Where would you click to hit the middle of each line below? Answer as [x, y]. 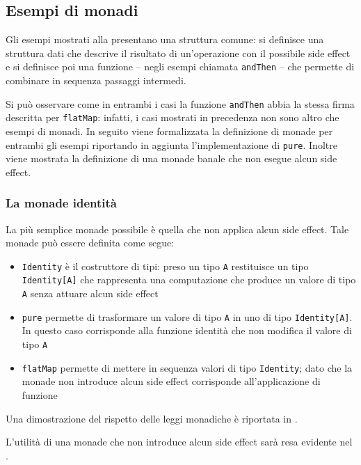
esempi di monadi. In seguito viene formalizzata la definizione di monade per [169, 131]
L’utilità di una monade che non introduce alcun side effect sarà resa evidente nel [179, 442]
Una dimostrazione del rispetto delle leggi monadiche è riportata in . [152, 418]
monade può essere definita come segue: [90, 243]
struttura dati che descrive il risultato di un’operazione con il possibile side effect [178, 53]
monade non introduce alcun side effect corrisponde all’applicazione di [171, 381]
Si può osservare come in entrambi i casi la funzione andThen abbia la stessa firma [180, 103]
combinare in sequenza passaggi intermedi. [96, 80]
